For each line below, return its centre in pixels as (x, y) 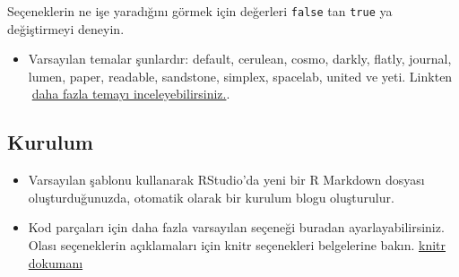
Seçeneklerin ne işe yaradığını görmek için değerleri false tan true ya (200, 11)
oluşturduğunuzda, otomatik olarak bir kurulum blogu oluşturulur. (211, 197)
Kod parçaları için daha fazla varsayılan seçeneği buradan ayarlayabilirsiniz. (236, 227)
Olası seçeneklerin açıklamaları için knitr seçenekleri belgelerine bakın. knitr (237, 245)
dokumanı (56, 262)
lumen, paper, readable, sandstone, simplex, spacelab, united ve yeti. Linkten (240, 76)
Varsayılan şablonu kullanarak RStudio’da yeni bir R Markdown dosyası (226, 180)
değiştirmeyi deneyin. (66, 28)
